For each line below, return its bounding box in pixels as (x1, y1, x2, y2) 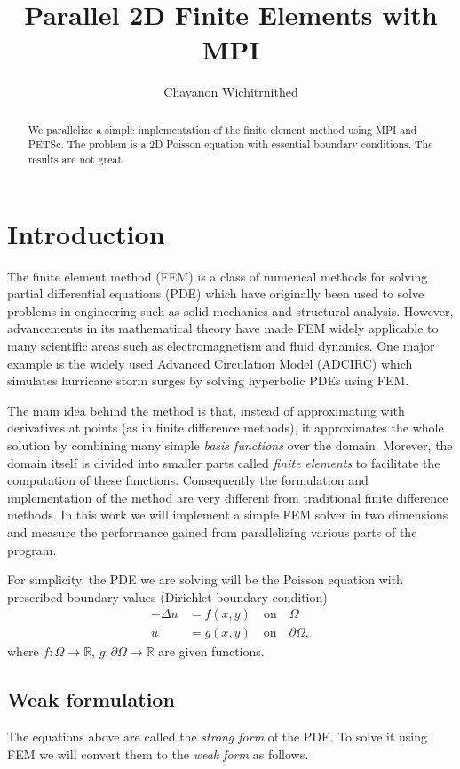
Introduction (7, 215, 165, 251)
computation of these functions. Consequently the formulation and (7, 471, 369, 489)
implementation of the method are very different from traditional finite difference (7, 488, 448, 506)
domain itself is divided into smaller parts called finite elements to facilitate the (7, 453, 440, 472)
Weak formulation (7, 686, 175, 713)
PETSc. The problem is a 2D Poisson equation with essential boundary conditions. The (28, 137, 433, 152)
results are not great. (28, 152, 125, 167)
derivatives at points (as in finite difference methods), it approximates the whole (7, 418, 444, 437)
